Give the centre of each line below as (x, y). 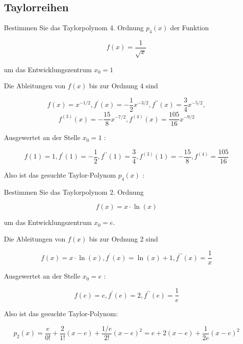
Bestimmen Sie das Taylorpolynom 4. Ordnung (74, 28)
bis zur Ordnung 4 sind (123, 86)
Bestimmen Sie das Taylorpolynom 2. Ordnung (74, 192)
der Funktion (189, 28)
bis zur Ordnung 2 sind (123, 238)
